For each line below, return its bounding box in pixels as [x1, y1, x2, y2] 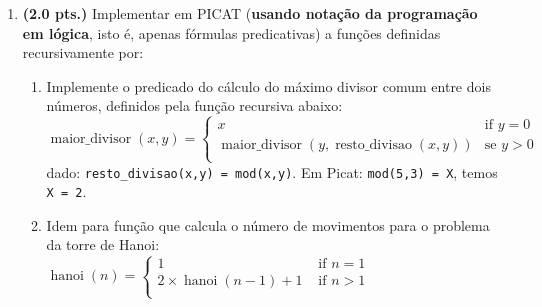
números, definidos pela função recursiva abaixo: [46, 95, 343, 116]
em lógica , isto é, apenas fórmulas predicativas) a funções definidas [22, 22, 441, 43]
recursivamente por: [22, 42, 144, 63]
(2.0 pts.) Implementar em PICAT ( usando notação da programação [22, 3, 478, 23]
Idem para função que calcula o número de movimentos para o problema [46, 214, 490, 235]
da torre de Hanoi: [46, 234, 160, 255]
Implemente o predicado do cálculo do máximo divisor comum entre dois [46, 75, 491, 96]
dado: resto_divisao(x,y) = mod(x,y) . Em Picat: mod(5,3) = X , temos [46, 161, 498, 182]
